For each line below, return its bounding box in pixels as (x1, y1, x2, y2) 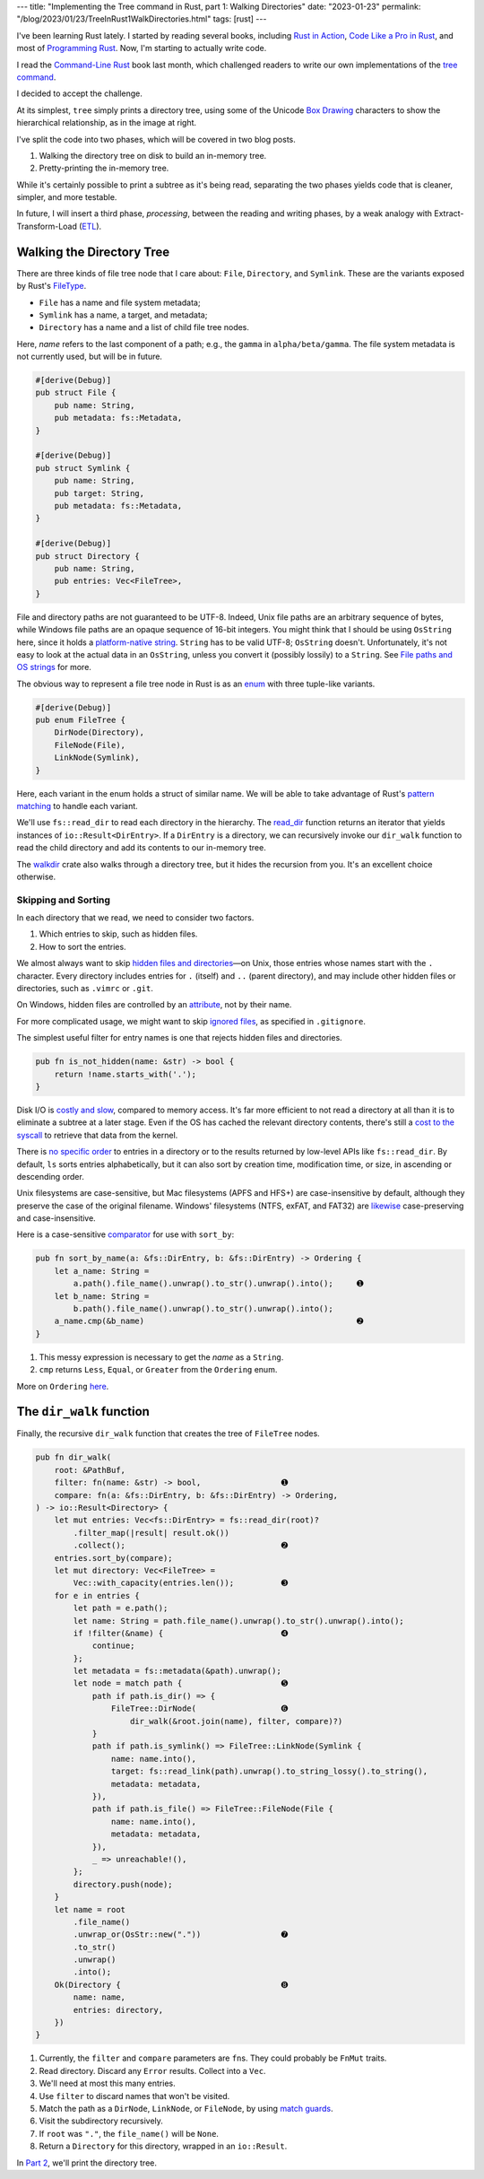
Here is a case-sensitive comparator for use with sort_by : (16, 1229, 235, 1240)
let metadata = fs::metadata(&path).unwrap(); (73, 1666, 281, 1677)
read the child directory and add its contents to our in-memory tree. (16, 842, 266, 853)
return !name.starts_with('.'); (54, 1068, 197, 1079)
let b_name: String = (54, 1291, 150, 1301)
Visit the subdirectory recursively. (39, 2115, 163, 2126)
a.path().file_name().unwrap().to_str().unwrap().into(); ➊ (73, 1278, 364, 1289)
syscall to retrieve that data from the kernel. (16, 1129, 178, 1140)
